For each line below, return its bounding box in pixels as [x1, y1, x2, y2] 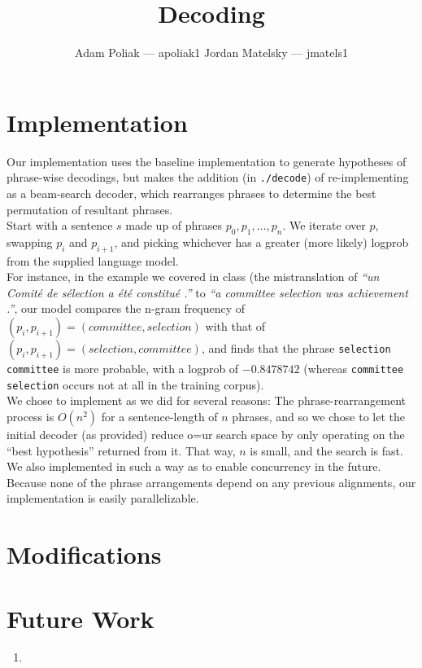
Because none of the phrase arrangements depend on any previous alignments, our [7, 473, 416, 490]
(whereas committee [303, 360, 404, 377]
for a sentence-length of [101, 407, 218, 424]
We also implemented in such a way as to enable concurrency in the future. [7, 458, 381, 475]
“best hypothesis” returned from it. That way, [7, 442, 236, 459]
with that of [205, 318, 266, 335]
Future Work [7, 601, 154, 635]
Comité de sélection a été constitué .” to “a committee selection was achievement [7, 283, 408, 301]
